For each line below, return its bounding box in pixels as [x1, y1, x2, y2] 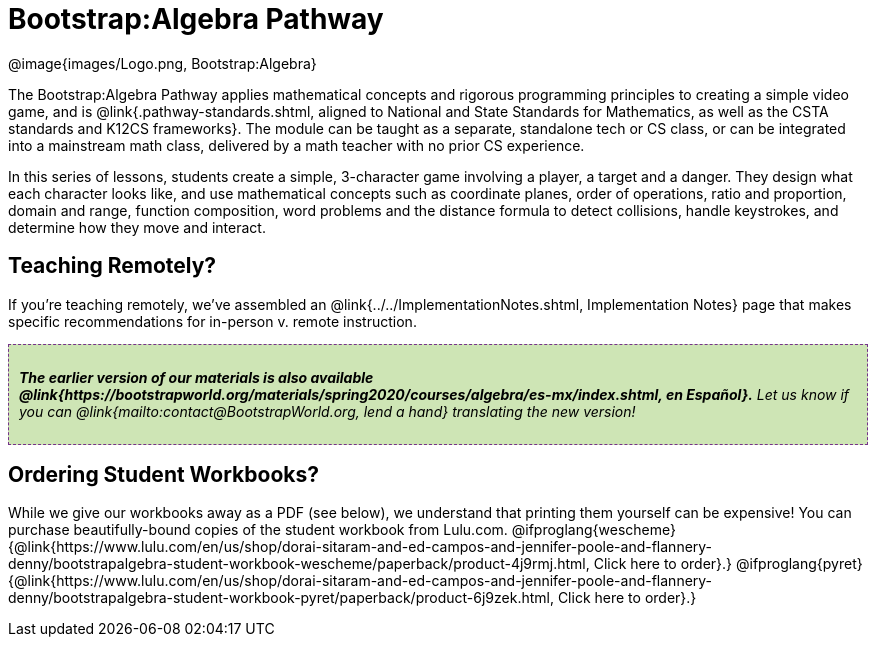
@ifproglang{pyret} [736, 555, 863, 573]
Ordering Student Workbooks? [8, 462, 319, 488]
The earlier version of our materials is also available [19, 368, 374, 386]
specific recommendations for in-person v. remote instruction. [8, 312, 417, 330]
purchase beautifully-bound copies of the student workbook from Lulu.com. [8, 521, 508, 539]
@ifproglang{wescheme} [511, 521, 676, 539]
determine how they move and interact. [8, 218, 266, 236]
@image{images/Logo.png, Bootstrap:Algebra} [8, 54, 317, 72]
